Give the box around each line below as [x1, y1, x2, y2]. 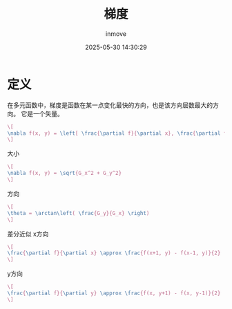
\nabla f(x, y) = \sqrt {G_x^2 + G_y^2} [7, 170, 122, 177]
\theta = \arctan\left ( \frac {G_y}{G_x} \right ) [7, 209, 150, 216]
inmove [106, 29, 126, 38]
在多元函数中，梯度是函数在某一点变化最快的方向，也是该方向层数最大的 [7, 101, 213, 109]
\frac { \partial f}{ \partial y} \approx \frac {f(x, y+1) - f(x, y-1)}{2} [7, 290, 221, 297]
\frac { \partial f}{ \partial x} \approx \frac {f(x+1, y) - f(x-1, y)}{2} [7, 250, 221, 256]
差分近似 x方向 [7, 230, 49, 238]
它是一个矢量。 [20, 109, 64, 118]
